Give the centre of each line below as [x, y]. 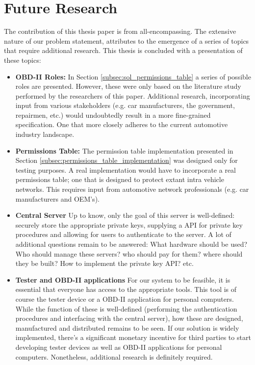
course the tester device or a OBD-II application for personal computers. [125, 299]
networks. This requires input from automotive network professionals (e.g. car [132, 189]
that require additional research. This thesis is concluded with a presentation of [123, 50]
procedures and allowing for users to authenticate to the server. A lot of [123, 234]
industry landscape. [45, 134]
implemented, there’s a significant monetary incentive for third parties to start [133, 337]
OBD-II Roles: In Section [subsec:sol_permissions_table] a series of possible [133, 76]
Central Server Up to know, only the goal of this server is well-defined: [125, 215]
